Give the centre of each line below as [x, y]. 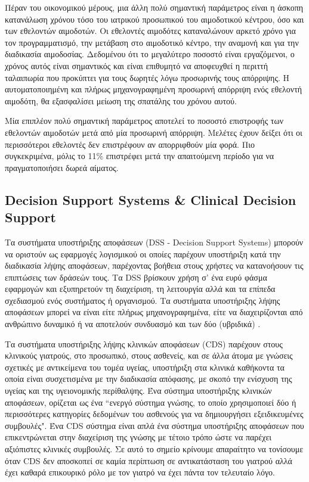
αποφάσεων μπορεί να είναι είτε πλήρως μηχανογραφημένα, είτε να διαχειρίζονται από [154, 312]
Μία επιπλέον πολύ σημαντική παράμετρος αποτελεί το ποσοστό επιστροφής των [144, 121]
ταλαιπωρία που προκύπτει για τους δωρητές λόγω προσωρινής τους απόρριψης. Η [147, 77]
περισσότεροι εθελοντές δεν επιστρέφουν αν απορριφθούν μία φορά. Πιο [130, 144]
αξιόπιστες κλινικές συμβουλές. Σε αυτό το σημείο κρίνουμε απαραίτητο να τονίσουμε [154, 449]
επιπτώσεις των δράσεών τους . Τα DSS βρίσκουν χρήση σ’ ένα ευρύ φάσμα [136, 277]
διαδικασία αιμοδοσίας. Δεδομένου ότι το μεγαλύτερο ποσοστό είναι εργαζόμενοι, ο [150, 54]
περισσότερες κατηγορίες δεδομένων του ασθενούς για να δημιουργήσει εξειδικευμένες [154, 414]
